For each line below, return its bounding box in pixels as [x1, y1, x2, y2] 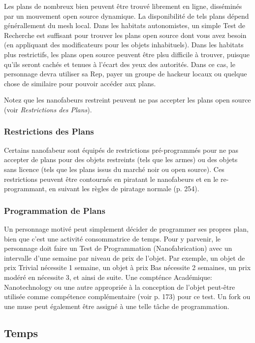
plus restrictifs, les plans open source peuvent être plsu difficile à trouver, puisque [4, 49, 250, 59]
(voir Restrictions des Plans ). [4, 104, 92, 114]
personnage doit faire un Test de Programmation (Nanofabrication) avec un [4, 243, 232, 253]
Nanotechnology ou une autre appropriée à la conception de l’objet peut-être [4, 281, 235, 292]
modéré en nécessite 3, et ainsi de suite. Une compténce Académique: [4, 272, 212, 282]
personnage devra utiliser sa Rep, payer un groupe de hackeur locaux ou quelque [4, 69, 247, 79]
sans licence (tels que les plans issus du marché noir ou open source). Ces [4, 164, 224, 174]
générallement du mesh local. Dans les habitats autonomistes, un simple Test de [4, 20, 246, 31]
